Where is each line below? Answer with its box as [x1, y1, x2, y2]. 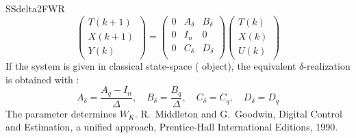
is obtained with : [5, 72, 79, 86]
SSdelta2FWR [5, 1, 65, 15]
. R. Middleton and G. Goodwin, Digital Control [134, 106, 342, 120]
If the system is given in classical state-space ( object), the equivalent [5, 59, 296, 73]
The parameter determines [5, 106, 116, 120]
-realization [303, 59, 351, 73]
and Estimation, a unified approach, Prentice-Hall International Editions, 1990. [5, 120, 338, 134]
